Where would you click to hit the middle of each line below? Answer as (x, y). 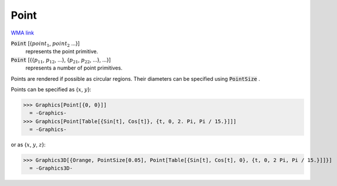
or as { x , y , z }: (28, 145)
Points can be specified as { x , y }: (51, 89)
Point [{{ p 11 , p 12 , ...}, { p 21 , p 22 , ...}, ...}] (61, 60)
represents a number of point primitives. (74, 68)
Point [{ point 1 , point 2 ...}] (45, 44)
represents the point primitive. (62, 51)
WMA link (23, 33)
